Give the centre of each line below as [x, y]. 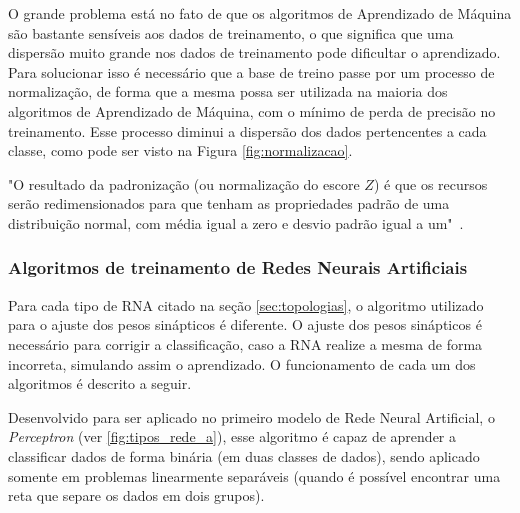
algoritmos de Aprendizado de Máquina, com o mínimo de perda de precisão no [252, 110]
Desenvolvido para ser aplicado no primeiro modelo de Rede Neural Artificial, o [251, 416]
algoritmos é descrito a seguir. [100, 383]
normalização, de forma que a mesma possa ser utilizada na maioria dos [228, 91]
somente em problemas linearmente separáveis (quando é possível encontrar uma [254, 475]
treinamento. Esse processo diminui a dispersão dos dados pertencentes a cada [247, 130]
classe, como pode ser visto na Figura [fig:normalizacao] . [180, 150]
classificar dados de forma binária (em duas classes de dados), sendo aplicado [244, 455]
